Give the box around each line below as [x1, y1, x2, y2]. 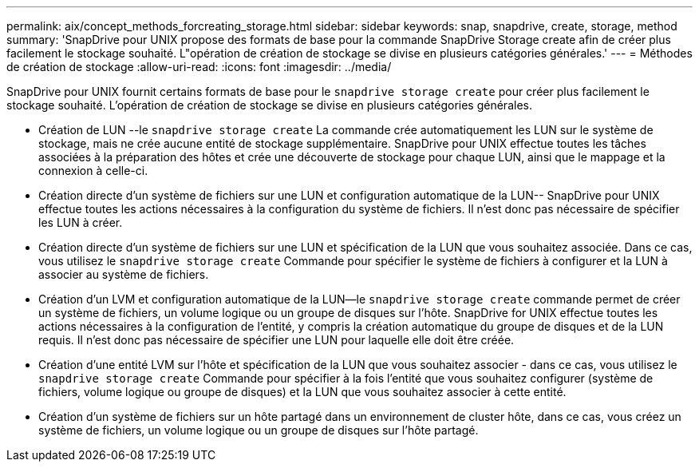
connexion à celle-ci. [38, 164, 148, 177]
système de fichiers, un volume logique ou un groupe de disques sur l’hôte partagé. [38, 423, 479, 437]
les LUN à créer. [38, 216, 123, 229]
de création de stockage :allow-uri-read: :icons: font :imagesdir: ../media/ [6, 60, 392, 73]
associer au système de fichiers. [38, 268, 209, 281]
